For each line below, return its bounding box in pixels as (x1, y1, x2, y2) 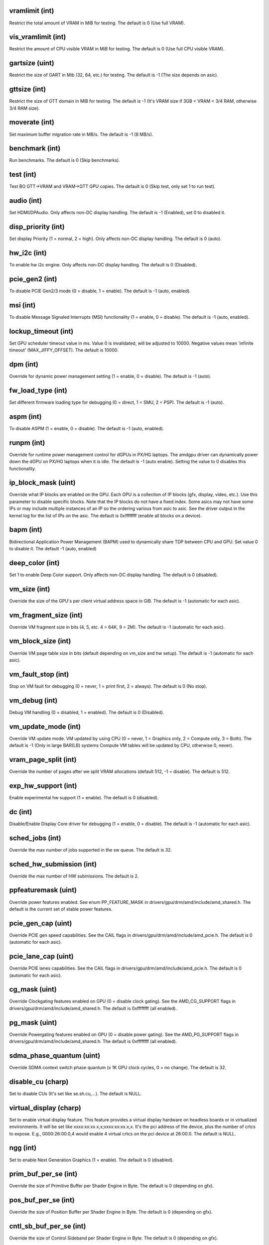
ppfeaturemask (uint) (9, 886, 77, 894)
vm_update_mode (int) (9, 722, 81, 731)
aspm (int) (9, 412, 42, 421)
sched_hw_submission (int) (9, 860, 97, 869)
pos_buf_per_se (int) (9, 1196, 75, 1205)
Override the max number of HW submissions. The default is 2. (9, 873, 139, 879)
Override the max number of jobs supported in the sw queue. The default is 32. (9, 847, 172, 853)
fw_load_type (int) (9, 386, 67, 394)
